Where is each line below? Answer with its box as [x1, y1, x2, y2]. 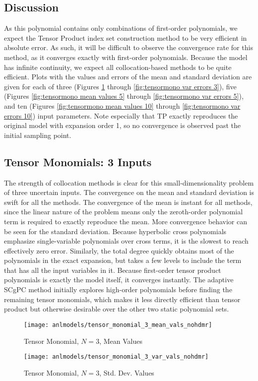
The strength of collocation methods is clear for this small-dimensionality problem [4, 177, 254, 188]
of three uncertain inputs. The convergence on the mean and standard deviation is [4, 187, 255, 197]
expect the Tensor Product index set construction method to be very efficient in [4, 32, 247, 43]
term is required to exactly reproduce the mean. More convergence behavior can [4, 216, 247, 226]
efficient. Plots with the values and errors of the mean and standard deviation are [4, 71, 252, 82]
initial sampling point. [4, 129, 71, 140]
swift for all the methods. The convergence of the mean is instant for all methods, [4, 196, 253, 207]
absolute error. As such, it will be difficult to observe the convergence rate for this [4, 42, 253, 53]
